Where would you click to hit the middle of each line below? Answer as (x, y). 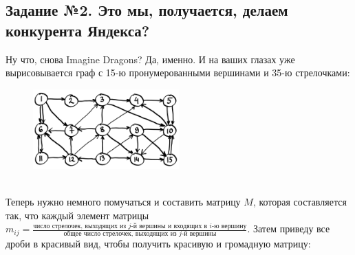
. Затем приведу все (289, 229)
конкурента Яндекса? (78, 30)
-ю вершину (229, 226)
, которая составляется (300, 201)
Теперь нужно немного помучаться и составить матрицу (123, 201)
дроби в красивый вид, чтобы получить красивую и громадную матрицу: (158, 244)
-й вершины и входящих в (169, 226)
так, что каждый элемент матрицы (77, 215)
